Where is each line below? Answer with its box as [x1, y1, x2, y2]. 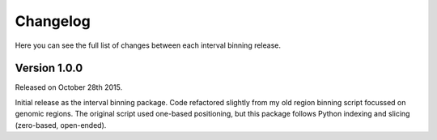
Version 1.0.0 [15, 62, 83, 75]
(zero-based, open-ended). [15, 120, 107, 129]
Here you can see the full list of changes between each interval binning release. [15, 40, 281, 50]
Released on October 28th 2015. [15, 83, 123, 92]
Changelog [15, 12, 91, 30]
